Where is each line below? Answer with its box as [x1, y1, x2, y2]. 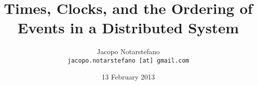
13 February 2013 [101, 71, 155, 82]
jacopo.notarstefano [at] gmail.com [67, 57, 189, 64]
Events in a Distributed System [17, 17, 239, 38]
